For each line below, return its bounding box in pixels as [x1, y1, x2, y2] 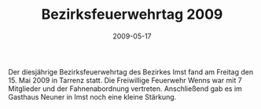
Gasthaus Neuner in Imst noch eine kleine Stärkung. [8, 92, 177, 101]
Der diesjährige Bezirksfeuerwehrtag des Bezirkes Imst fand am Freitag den [8, 67, 254, 76]
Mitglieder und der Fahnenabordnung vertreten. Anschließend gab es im [8, 84, 242, 93]
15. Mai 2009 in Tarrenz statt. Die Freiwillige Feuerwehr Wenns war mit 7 [8, 75, 242, 85]
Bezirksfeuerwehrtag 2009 [41, 5, 223, 24]
